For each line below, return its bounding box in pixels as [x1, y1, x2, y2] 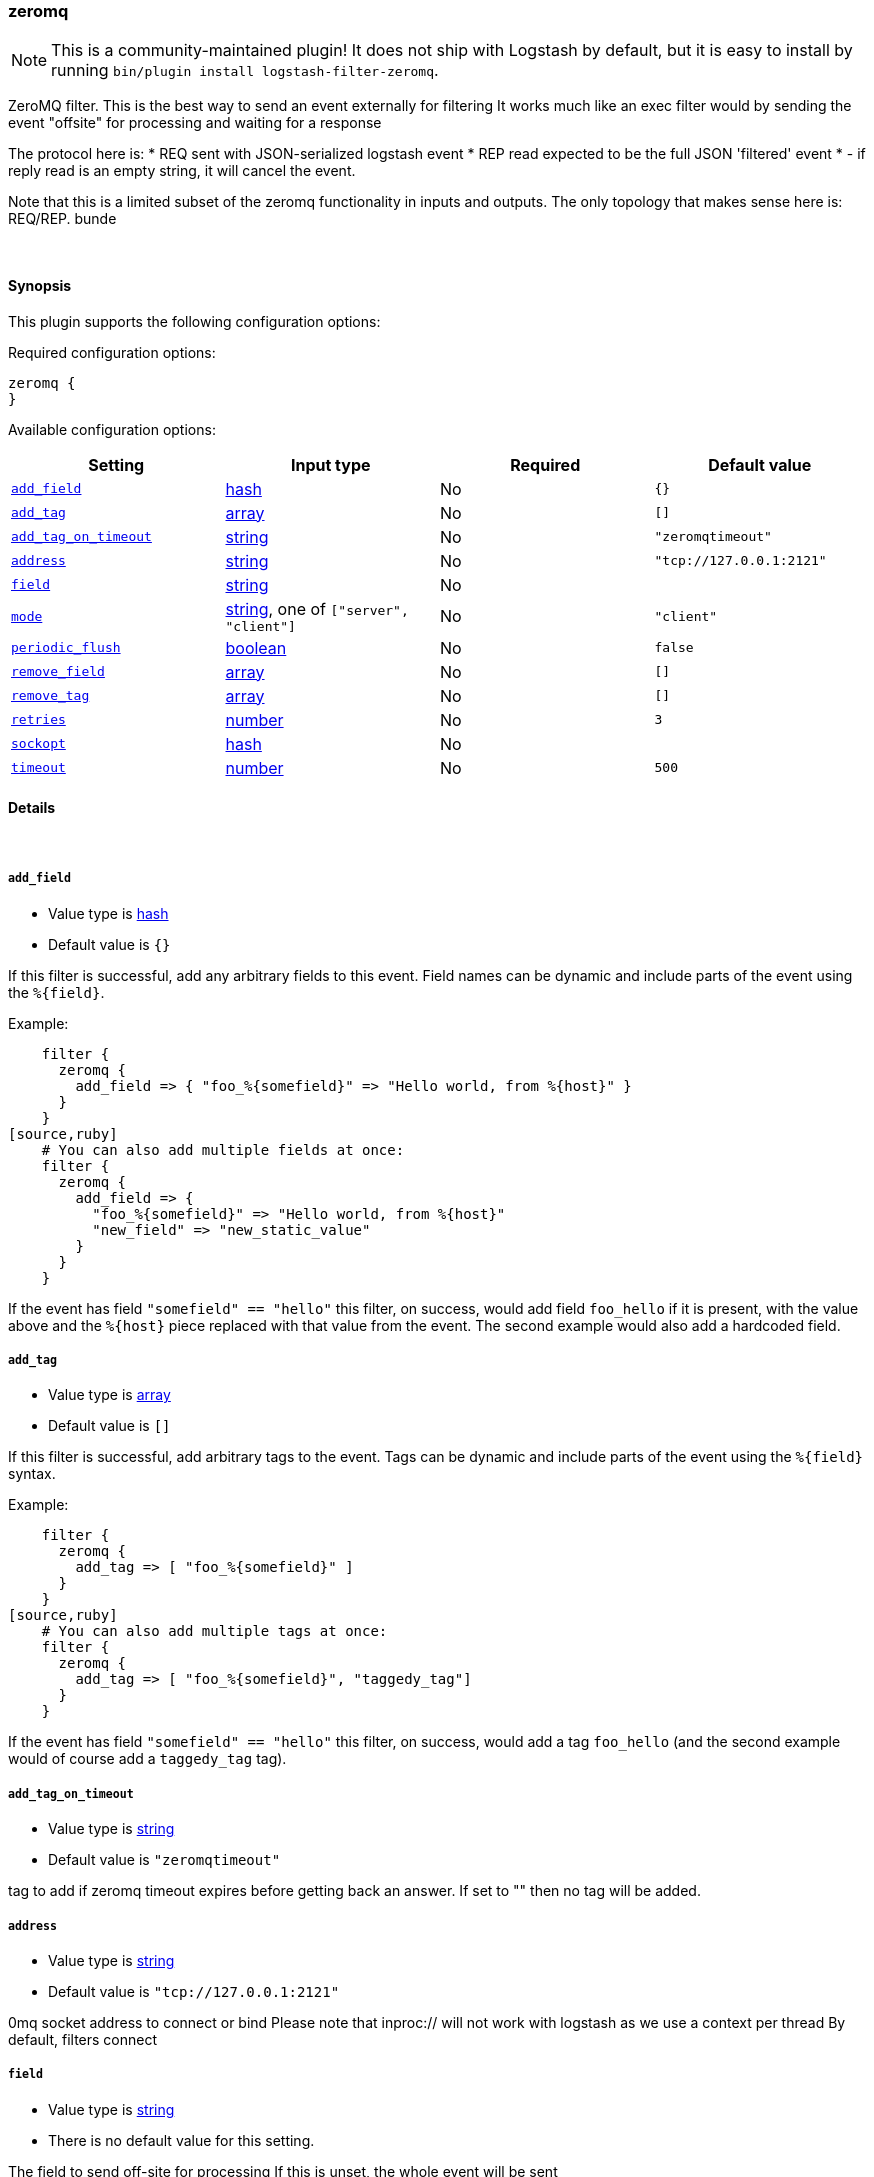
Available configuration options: [8, 420, 216, 438]
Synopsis [8, 276, 72, 294]
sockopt [11, 736, 66, 752]
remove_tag [11, 688, 90, 704]
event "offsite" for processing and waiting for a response [8, 114, 382, 132]
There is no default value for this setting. [48, 2131, 315, 2149]
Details [8, 799, 56, 817]
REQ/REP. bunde [8, 210, 117, 228]
